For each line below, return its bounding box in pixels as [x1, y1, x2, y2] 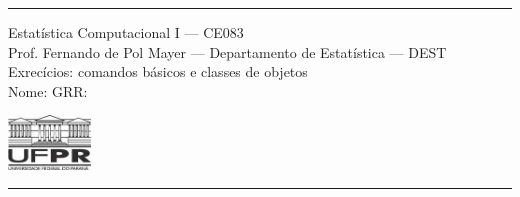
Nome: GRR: [8, 80, 88, 101]
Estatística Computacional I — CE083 [8, 22, 244, 42]
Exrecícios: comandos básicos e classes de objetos [8, 61, 308, 82]
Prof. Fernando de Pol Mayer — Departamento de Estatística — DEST [8, 41, 447, 62]
